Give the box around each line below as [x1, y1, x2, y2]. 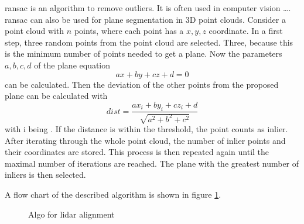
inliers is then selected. [5, 168, 86, 181]
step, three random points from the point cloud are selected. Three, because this [5, 36, 293, 48]
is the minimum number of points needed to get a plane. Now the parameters [5, 47, 282, 60]
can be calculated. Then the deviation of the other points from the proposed [5, 78, 279, 90]
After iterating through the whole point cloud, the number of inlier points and [5, 134, 286, 146]
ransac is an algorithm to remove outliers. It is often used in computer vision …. [5, 2, 291, 13]
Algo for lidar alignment [28, 208, 115, 220]
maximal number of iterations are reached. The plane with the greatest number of [5, 157, 299, 169]
